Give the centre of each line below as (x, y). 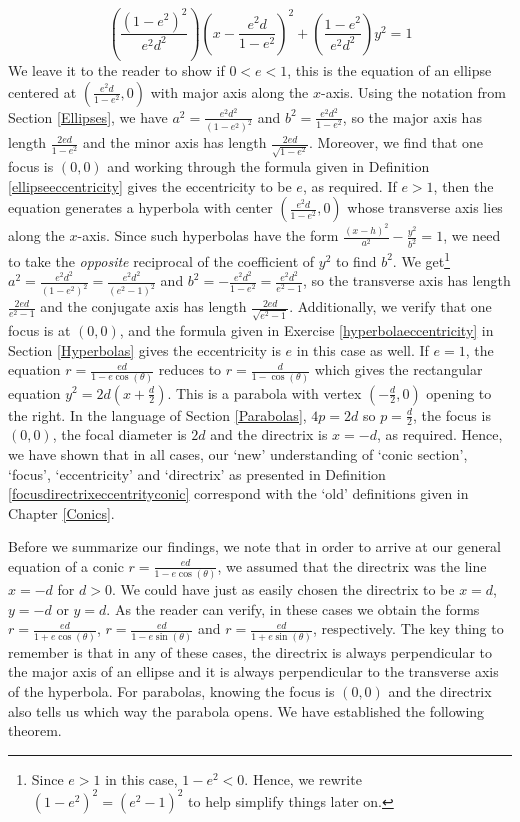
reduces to (190, 369)
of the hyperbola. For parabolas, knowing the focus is (171, 690)
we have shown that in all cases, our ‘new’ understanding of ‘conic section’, (238, 453)
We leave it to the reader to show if (116, 69)
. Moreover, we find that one (396, 142)
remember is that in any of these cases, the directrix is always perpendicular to (250, 651)
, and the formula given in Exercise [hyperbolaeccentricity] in (306, 330)
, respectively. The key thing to (408, 628)
